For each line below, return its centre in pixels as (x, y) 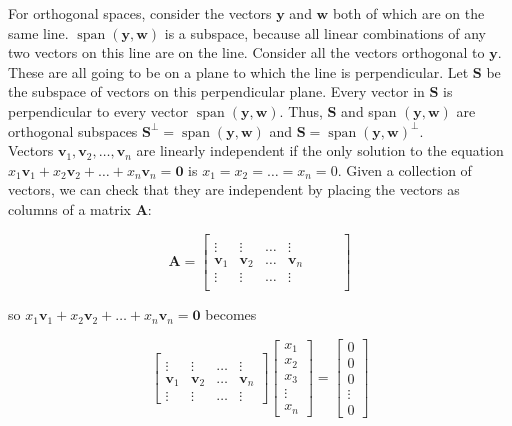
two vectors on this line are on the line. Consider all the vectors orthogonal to (246, 52)
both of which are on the (408, 13)
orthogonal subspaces (73, 130)
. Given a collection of (404, 169)
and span (369, 110)
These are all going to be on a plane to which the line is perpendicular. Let (238, 71)
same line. (38, 32)
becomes (231, 314)
